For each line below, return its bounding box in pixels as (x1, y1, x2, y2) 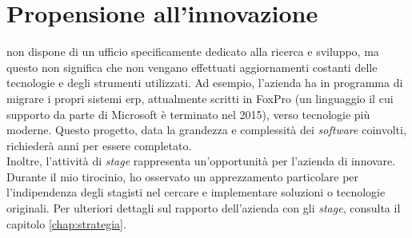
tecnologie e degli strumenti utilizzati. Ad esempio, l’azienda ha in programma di (6, 74, 403, 91)
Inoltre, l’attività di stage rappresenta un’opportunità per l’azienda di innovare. (6, 153, 396, 169)
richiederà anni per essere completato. (6, 137, 192, 153)
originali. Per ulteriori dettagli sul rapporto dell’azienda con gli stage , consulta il (6, 200, 401, 216)
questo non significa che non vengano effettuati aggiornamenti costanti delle (6, 58, 378, 75)
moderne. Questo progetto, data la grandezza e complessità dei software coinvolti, (6, 121, 406, 138)
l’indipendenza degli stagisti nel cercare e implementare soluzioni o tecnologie (6, 184, 386, 200)
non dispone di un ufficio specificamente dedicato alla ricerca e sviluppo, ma (6, 43, 379, 60)
